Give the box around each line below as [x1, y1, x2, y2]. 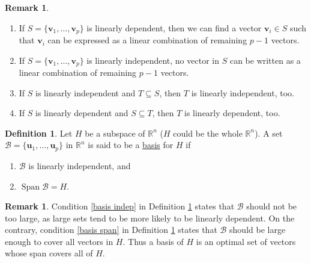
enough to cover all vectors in [5, 235, 113, 247]
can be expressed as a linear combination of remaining [47, 34, 247, 46]
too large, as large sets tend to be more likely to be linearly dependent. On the [5, 211, 295, 224]
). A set [255, 126, 283, 139]
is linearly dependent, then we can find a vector [86, 21, 262, 34]
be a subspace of [85, 126, 145, 139]
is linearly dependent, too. [184, 107, 280, 119]
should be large [229, 223, 286, 236]
